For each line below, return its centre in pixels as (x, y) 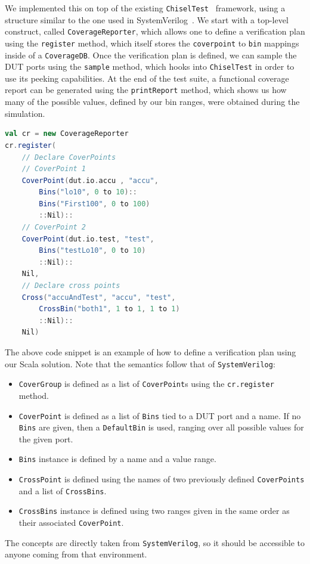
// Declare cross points (71, 286)
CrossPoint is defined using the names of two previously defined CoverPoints (162, 479)
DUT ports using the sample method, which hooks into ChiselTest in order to (150, 66)
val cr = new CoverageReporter (67, 134)
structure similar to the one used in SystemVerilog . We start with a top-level (147, 19)
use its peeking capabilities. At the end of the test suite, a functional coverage (147, 78)
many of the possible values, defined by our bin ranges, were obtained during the (152, 102)
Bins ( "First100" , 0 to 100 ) (94, 204)
